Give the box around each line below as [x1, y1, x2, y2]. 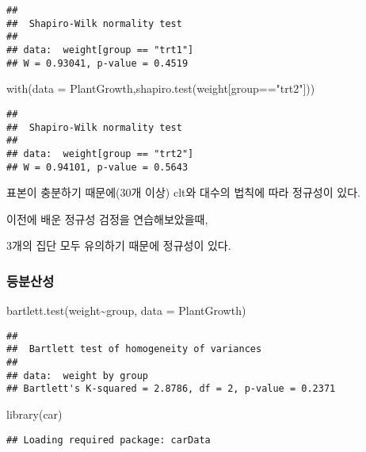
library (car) [6, 406, 63, 423]
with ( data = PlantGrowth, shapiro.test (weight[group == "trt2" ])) [6, 80, 315, 97]
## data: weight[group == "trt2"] [6, 147, 194, 159]
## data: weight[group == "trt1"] [6, 44, 194, 56]
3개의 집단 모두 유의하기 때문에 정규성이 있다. [6, 237, 231, 254]
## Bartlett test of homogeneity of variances [6, 343, 262, 355]
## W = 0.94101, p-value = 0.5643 [6, 161, 189, 173]
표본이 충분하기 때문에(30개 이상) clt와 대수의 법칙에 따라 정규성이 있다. [6, 184, 360, 201]
